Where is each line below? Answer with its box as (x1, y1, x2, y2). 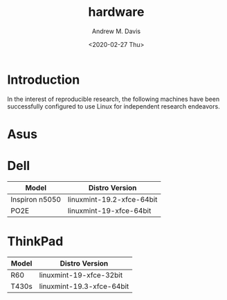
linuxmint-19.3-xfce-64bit (39, 281, 129, 291)
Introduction (7, 72, 80, 87)
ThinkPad (7, 234, 64, 249)
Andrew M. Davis (92, 27, 140, 35)
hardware (88, 4, 145, 20)
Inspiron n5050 (10, 194, 61, 204)
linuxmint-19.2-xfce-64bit (67, 194, 158, 204)
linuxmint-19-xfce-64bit (67, 205, 152, 215)
